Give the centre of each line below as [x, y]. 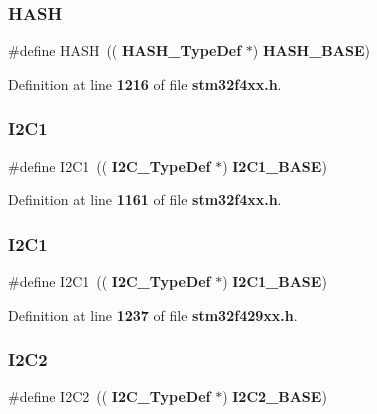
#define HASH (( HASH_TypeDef [125, 50]
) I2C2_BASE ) [274, 396]
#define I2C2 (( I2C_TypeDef [109, 396]
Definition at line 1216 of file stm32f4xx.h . [145, 83]
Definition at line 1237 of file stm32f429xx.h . [153, 314]
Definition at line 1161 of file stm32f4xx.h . [145, 199]
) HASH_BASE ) [311, 50]
